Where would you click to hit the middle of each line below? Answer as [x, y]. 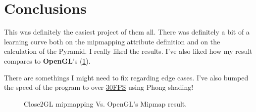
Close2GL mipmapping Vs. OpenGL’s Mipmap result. [105, 103]
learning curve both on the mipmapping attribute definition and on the [112, 41]
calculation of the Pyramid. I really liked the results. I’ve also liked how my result [128, 51]
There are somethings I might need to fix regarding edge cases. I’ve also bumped [126, 77]
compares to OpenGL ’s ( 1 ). [47, 60]
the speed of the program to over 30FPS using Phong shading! [99, 87]
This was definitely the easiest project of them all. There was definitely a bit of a [127, 32]
